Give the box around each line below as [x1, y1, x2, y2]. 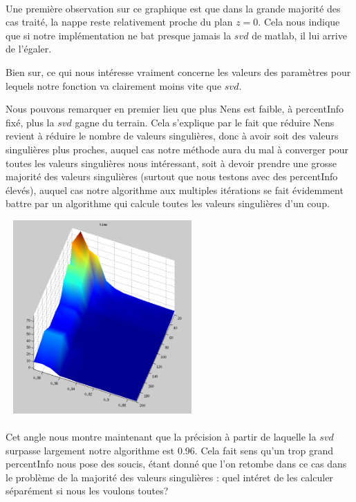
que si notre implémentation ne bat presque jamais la [6, 28, 232, 42]
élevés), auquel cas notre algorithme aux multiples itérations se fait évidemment [6, 182, 344, 197]
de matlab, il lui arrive [252, 28, 347, 42]
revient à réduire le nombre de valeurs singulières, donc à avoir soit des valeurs [6, 128, 339, 143]
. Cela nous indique [258, 15, 340, 29]
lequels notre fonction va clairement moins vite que [6, 78, 222, 93]
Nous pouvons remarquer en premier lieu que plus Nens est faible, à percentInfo [6, 102, 344, 116]
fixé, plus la [6, 115, 55, 129]
